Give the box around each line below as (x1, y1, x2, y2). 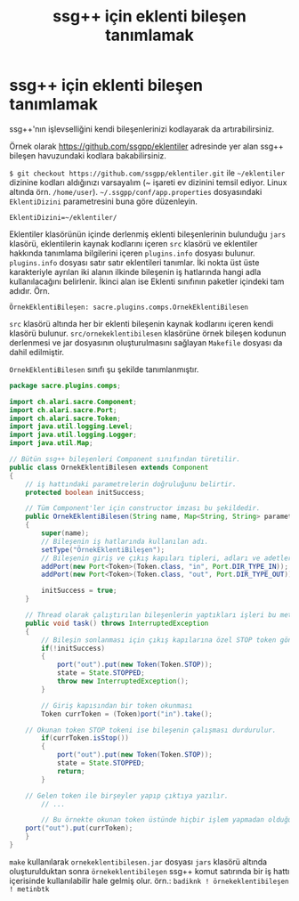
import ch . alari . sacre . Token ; (9, 414, 122, 423)
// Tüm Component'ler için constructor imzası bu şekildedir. (25, 504, 261, 513)
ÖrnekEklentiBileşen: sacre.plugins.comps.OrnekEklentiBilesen (9, 303, 249, 312)
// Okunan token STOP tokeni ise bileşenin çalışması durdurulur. (25, 726, 277, 735)
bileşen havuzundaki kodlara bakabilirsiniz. (9, 150, 167, 161)
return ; (56, 767, 86, 775)
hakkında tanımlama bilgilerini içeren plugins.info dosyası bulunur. (9, 248, 255, 258)
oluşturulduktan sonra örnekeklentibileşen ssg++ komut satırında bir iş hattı (9, 865, 290, 876)
